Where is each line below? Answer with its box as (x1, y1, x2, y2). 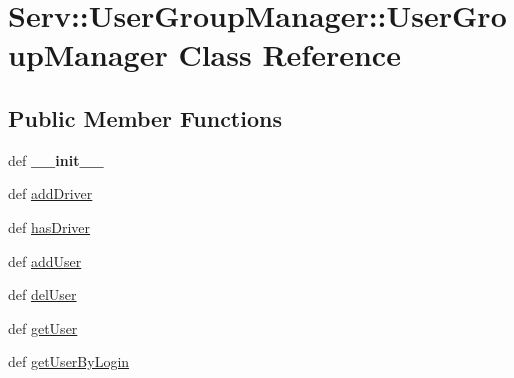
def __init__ (8, 149, 104, 170)
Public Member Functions (8, 102, 282, 133)
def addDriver (8, 183, 93, 204)
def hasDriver (8, 216, 91, 237)
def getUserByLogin (8, 351, 130, 372)
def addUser (8, 250, 82, 271)
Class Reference (178, 34, 401, 75)
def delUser (8, 284, 77, 305)
